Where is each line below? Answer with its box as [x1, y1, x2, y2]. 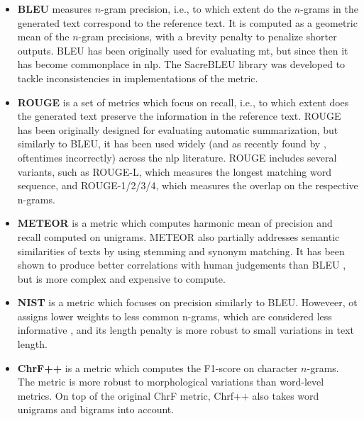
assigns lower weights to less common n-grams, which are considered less [17, 308, 332, 323]
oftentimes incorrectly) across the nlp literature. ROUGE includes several [17, 150, 337, 164]
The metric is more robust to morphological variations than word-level [17, 374, 324, 389]
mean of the [17, 29, 70, 44]
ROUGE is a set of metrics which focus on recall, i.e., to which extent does [17, 94, 349, 109]
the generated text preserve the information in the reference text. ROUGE [17, 108, 341, 123]
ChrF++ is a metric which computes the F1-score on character [17, 360, 298, 375]
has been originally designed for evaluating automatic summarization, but [17, 122, 338, 137]
